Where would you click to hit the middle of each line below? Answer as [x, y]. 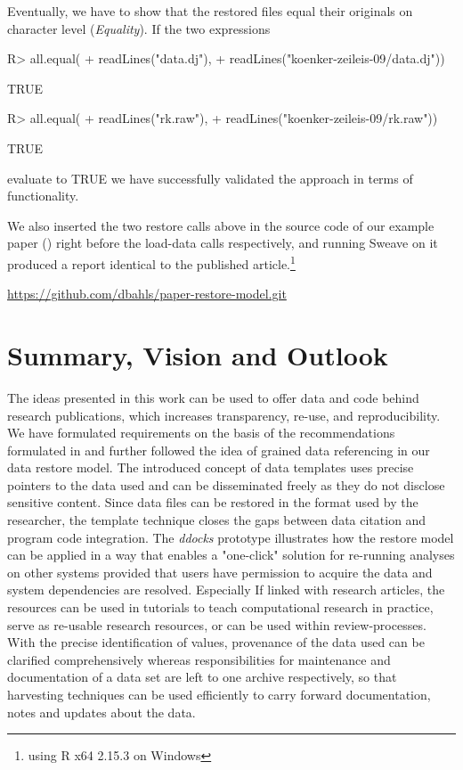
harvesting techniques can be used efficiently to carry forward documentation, [219, 694]
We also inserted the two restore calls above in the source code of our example [221, 225]
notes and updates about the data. [102, 712]
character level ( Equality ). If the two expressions [139, 28]
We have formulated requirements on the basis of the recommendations [201, 433]
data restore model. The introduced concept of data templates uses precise [211, 467]
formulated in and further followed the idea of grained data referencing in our [219, 450]
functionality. [43, 196]
